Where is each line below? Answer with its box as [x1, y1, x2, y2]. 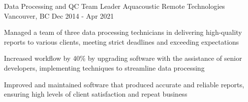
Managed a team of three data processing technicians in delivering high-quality [4, 27, 242, 37]
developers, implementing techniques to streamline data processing [4, 62, 205, 73]
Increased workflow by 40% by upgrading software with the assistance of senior [4, 53, 242, 63]
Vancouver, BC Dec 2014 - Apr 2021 [4, 10, 114, 21]
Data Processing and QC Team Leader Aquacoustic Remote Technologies [4, 1, 225, 11]
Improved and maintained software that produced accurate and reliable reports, [4, 79, 245, 89]
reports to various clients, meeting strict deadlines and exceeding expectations [4, 36, 239, 47]
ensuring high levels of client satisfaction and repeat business [4, 89, 187, 99]
